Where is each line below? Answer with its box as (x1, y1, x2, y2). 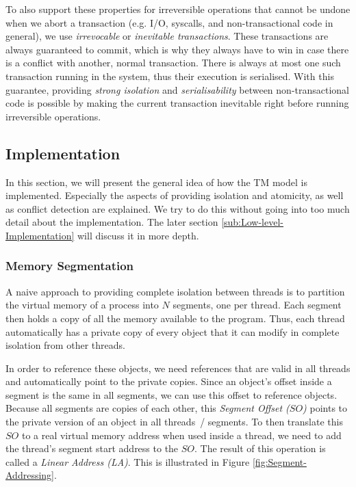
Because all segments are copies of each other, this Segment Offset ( (5, 401, 290, 415)
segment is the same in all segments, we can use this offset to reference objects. (5, 387, 338, 402)
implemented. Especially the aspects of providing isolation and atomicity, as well (5, 188, 344, 202)
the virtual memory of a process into (5, 298, 159, 312)
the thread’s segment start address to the (5, 441, 179, 456)
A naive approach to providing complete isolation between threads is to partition (5, 284, 345, 298)
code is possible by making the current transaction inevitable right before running (5, 96, 349, 110)
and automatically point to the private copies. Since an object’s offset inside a (5, 374, 332, 389)
